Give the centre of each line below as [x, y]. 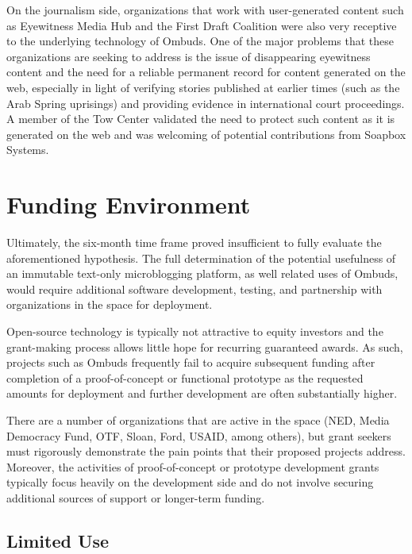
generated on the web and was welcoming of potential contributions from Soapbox [206, 134]
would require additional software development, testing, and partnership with [194, 289]
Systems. [28, 150]
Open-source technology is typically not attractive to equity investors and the [195, 331]
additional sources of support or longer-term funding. [136, 497]
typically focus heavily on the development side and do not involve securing [190, 482]
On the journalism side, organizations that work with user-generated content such [205, 10]
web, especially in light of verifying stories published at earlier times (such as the [203, 87]
